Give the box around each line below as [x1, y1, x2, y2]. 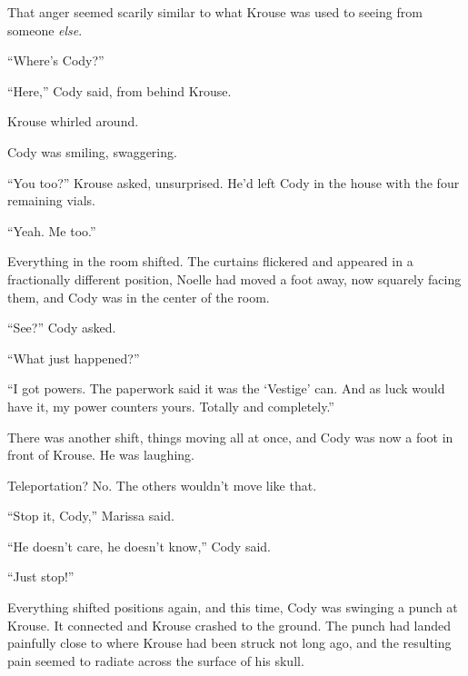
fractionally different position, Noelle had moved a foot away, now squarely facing [7, 269, 462, 288]
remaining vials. [7, 191, 95, 210]
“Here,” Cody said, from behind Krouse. [7, 81, 232, 100]
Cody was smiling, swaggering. [7, 142, 177, 161]
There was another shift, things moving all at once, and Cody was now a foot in [7, 427, 453, 446]
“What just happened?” [7, 348, 140, 367]
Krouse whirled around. [7, 112, 139, 131]
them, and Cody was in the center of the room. [7, 287, 270, 306]
